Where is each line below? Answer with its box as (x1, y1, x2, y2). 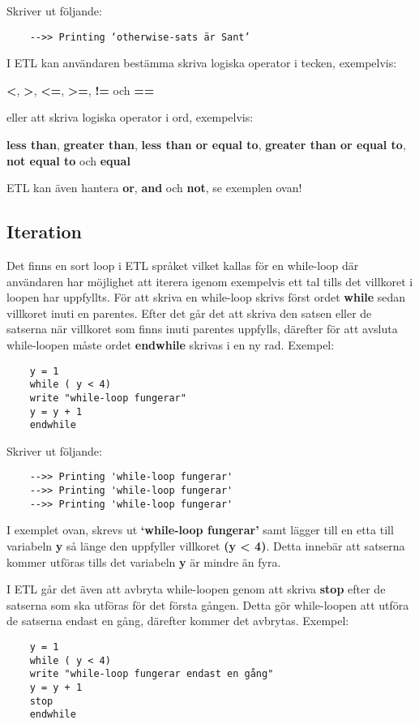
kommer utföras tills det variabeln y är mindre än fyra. (6, 553, 281, 570)
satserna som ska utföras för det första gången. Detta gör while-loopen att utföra (6, 596, 409, 613)
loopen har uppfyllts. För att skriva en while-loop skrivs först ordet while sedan (6, 289, 406, 306)
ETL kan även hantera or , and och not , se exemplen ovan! (6, 179, 302, 196)
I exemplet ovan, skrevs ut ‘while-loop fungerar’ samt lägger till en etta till (6, 521, 394, 538)
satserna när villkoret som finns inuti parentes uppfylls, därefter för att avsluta (6, 320, 398, 337)
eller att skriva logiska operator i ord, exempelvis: (6, 109, 254, 126)
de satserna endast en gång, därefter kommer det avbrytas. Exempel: (6, 612, 349, 629)
